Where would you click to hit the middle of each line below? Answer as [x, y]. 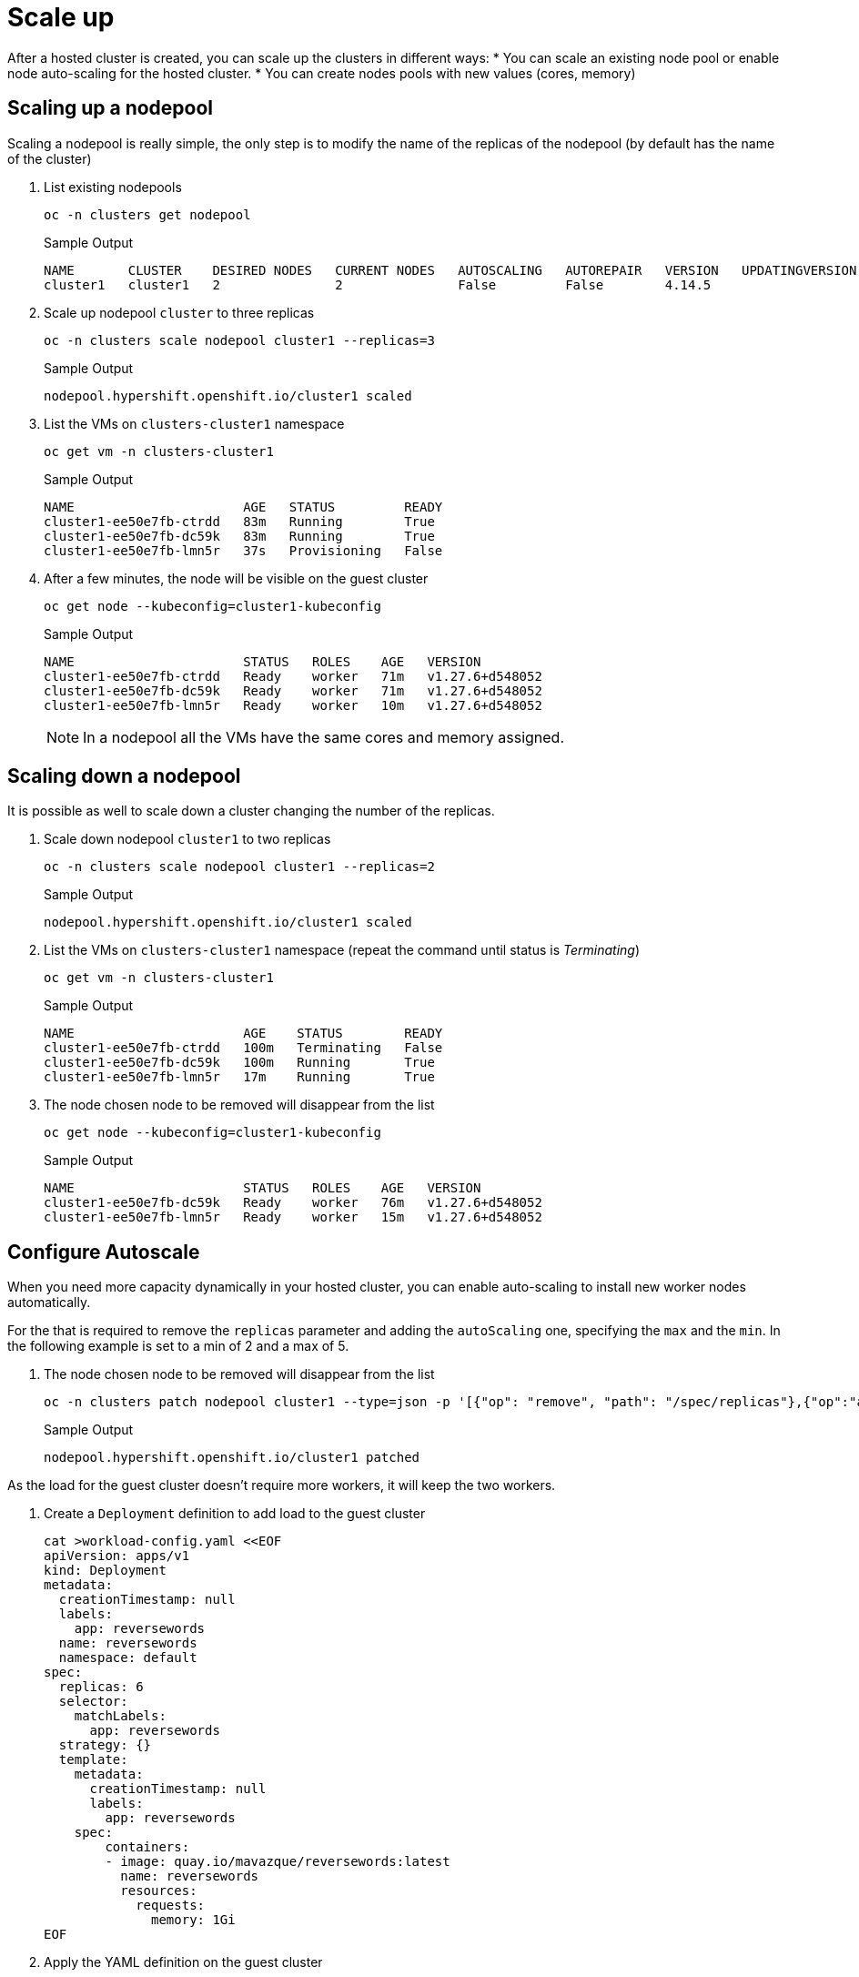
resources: [159, 1891]
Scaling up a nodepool [111, 108]
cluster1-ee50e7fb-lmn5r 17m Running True [239, 1077]
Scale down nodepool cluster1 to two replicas [187, 839]
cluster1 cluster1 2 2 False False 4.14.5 [378, 284]
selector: [93, 1702]
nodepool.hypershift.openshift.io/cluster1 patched [232, 1458]
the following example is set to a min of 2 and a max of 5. [178, 1346]
